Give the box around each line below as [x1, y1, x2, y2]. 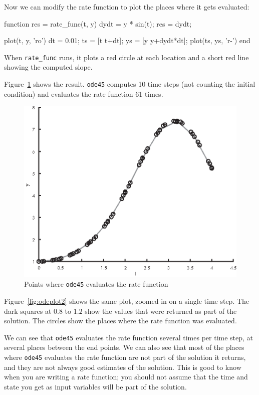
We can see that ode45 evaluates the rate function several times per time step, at [4, 332, 253, 342]
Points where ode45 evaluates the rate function [24, 279, 168, 289]
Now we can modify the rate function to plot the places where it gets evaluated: [4, 2, 249, 12]
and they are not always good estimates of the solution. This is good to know [4, 361, 241, 372]
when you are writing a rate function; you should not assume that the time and [4, 371, 248, 382]
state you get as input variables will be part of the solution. [4, 381, 187, 391]
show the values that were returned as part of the [85, 305, 237, 316]
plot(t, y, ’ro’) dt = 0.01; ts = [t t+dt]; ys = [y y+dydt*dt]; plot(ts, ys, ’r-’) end [4, 35, 250, 46]
